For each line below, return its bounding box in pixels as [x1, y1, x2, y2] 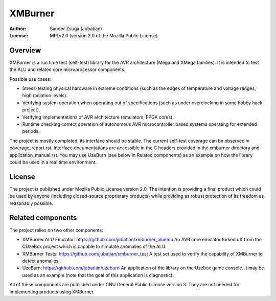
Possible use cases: [9, 76, 52, 82]
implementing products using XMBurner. [9, 289, 95, 295]
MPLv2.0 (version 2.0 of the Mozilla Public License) [50, 32, 158, 38]
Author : [9, 26, 27, 32]
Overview [9, 46, 41, 55]
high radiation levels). [22, 92, 67, 99]
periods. [22, 128, 40, 134]
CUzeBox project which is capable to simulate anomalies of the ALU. [22, 243, 167, 250]
